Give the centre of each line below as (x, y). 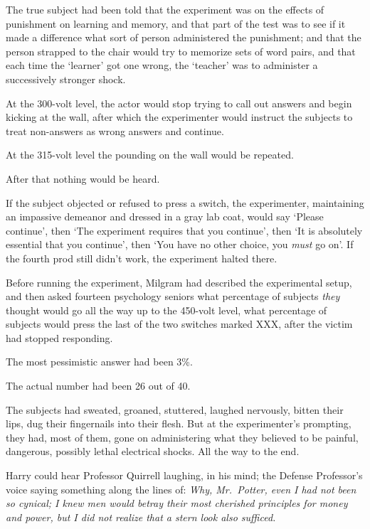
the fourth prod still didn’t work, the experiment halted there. (142, 258)
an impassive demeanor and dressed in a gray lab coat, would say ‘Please (165, 217)
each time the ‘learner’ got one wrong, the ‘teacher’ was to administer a (162, 65)
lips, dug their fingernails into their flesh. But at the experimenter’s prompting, (179, 423)
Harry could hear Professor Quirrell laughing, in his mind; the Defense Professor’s (184, 475)
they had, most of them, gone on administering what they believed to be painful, (182, 437)
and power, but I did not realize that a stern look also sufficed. (141, 517)
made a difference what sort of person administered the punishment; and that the (184, 37)
